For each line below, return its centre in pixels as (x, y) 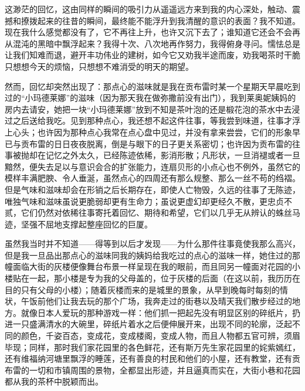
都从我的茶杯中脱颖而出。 (54, 381)
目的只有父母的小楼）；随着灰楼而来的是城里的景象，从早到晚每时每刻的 (142, 289)
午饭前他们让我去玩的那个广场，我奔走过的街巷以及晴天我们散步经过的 (156, 301)
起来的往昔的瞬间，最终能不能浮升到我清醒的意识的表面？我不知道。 (169, 20)
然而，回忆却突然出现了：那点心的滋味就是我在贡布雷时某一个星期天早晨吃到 (152, 86)
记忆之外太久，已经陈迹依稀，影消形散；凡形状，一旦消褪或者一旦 (173, 155)
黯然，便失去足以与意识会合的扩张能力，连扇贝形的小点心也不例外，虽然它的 (152, 166)
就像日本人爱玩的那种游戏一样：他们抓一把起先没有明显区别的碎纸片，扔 (160, 312)
